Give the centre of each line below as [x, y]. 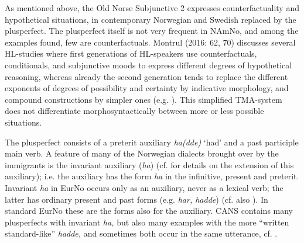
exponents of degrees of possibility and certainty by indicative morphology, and [147, 88]
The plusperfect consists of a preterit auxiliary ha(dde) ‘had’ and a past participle [152, 142]
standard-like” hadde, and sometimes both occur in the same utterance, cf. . [141, 233]
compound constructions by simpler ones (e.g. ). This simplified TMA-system [144, 99]
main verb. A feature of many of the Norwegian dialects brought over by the [142, 153]
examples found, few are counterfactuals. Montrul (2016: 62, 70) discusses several [150, 42]
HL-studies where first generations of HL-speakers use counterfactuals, [131, 53]
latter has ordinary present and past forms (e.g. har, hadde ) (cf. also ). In [136, 199]
